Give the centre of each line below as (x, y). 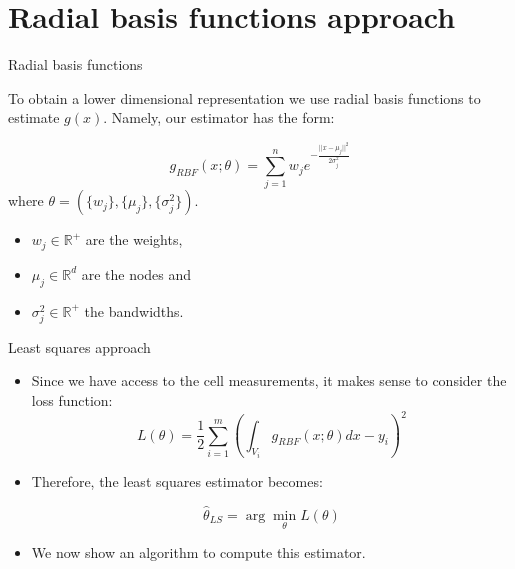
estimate (34, 117)
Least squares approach (79, 346)
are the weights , (134, 239)
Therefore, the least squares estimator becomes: (177, 481)
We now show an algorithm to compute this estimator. (198, 552)
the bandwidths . (134, 310)
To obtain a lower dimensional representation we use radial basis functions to (244, 97)
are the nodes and (136, 273)
